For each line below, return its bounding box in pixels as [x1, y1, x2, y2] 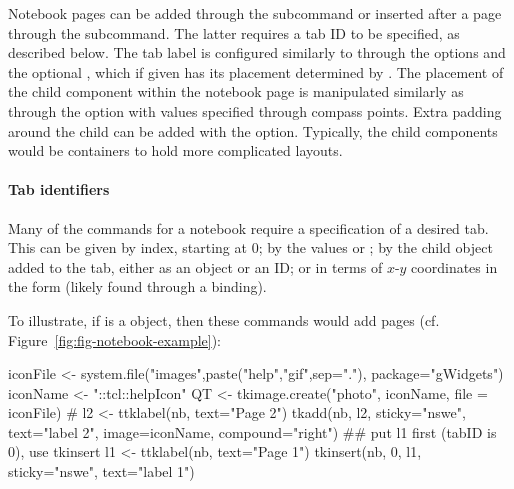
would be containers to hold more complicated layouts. [8, 140, 343, 161]
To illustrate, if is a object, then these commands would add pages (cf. [8, 309, 440, 330]
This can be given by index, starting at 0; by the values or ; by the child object [8, 237, 493, 258]
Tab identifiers [8, 179, 110, 200]
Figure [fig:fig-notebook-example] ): [8, 329, 222, 350]
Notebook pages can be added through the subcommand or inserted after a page [8, 3, 502, 23]
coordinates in [411, 256, 498, 277]
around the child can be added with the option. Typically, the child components [8, 120, 498, 141]
